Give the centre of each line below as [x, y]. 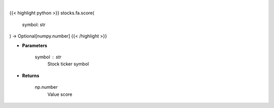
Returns [31, 76]
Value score [60, 94]
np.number [46, 87]
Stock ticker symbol [68, 64]
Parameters [35, 45]
